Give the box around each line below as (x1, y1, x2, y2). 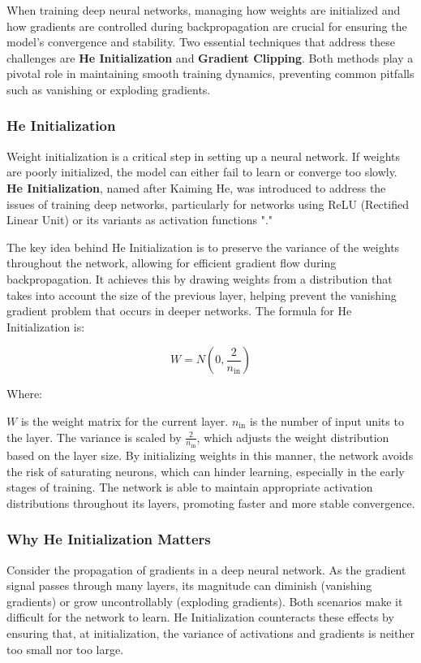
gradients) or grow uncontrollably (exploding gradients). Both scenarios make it (6, 592, 403, 609)
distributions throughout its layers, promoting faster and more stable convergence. (6, 494, 415, 511)
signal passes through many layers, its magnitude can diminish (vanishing (6, 577, 372, 594)
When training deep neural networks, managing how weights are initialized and (6, 2, 401, 18)
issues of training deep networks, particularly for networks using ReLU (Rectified (6, 195, 409, 212)
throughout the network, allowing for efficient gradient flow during (6, 254, 337, 271)
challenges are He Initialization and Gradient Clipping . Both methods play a (6, 49, 414, 66)
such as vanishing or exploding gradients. (6, 80, 211, 97)
